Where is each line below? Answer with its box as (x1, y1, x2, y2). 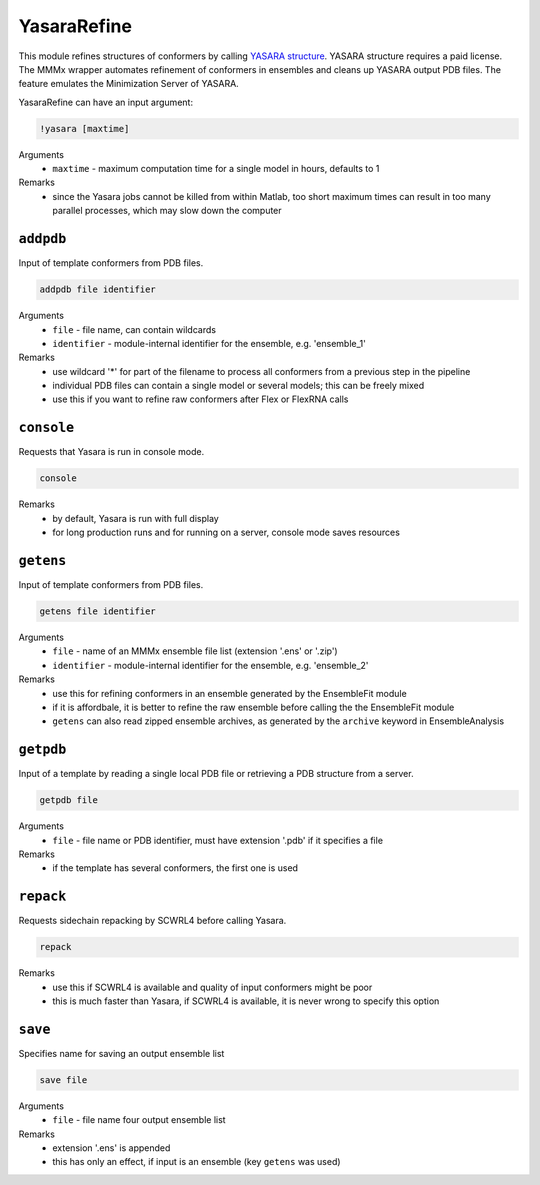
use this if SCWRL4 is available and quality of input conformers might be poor (52, 981, 373, 993)
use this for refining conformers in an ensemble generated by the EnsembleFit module (52, 687, 407, 699)
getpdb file (39, 795, 99, 806)
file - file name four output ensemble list (52, 1114, 226, 1126)
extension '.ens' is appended (52, 1142, 171, 1154)
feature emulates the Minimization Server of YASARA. (18, 78, 239, 90)
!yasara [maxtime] (39, 123, 130, 134)
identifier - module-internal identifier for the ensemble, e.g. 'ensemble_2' (52, 659, 369, 671)
